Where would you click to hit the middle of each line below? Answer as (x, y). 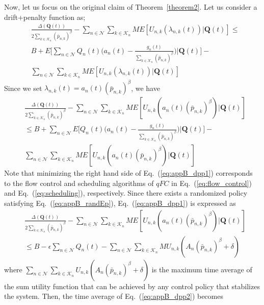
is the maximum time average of (202, 269)
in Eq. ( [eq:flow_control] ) (212, 183)
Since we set (23, 88)
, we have (146, 88)
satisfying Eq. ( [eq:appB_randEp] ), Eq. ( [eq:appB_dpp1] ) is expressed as (120, 203)
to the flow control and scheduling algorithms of (79, 183)
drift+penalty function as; (45, 17)
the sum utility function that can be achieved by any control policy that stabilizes (132, 286)
